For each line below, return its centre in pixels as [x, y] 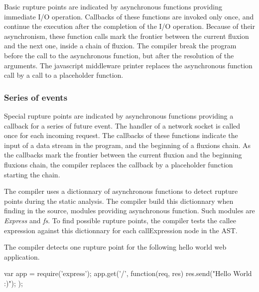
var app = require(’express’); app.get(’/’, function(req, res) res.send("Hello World [128, 273]
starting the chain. [32, 174]
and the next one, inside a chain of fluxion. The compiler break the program [120, 46]
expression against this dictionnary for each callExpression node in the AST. [121, 230]
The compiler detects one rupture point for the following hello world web [115, 247]
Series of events [36, 97]
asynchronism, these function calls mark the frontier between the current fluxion [127, 36]
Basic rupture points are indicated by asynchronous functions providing [113, 6]
